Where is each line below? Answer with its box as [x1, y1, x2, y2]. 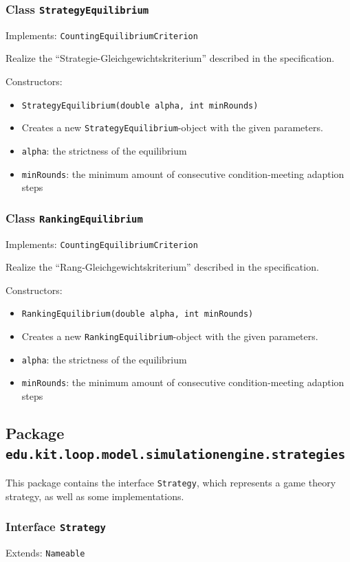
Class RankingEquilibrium [6, 209, 143, 226]
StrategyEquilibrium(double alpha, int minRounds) [21, 100, 259, 111]
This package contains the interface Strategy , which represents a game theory [6, 475, 336, 489]
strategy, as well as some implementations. [6, 488, 184, 503]
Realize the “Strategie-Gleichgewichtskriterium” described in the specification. [6, 51, 335, 65]
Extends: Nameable [6, 545, 85, 559]
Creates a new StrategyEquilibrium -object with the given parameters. [21, 120, 323, 135]
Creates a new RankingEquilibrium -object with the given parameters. [21, 329, 318, 344]
